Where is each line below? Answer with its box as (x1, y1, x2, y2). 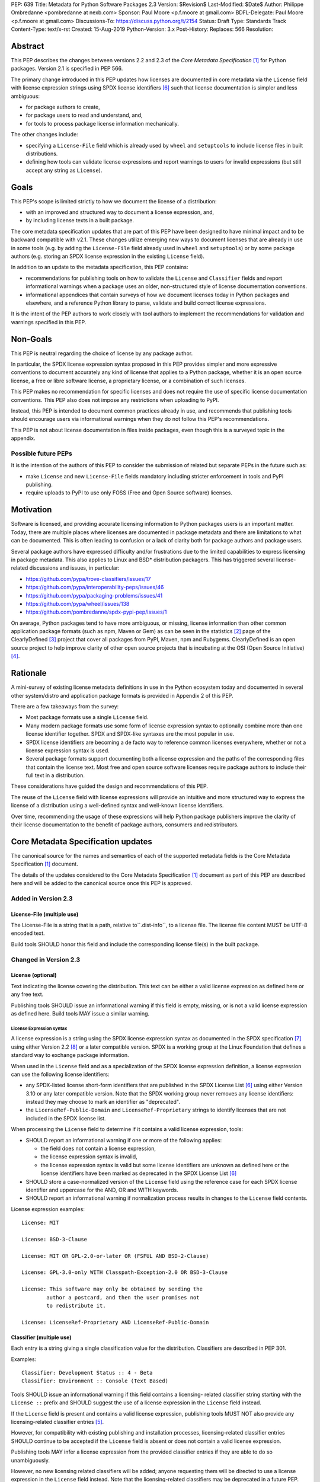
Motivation (11, 504, 52, 515)
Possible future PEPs (11, 449, 72, 458)
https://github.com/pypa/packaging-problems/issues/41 (25, 592, 163, 599)
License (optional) (11, 972, 57, 979)
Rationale (11, 668, 47, 678)
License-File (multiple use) (11, 911, 79, 918)
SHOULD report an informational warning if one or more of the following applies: (25, 1136, 222, 1144)
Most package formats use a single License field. (25, 714, 149, 721)
